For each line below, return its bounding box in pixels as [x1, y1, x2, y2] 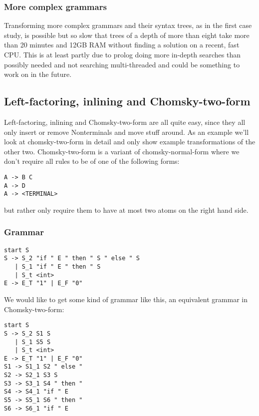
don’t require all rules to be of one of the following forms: [4, 156, 180, 166]
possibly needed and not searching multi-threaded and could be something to [4, 59, 240, 69]
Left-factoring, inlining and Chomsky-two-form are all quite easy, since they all [4, 116, 246, 127]
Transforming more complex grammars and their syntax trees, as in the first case [4, 20, 252, 30]
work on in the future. [4, 69, 72, 79]
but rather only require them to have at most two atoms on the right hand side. [4, 204, 249, 215]
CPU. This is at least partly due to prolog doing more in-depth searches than [4, 49, 241, 59]
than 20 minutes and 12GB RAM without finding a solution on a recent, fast [4, 39, 240, 50]
